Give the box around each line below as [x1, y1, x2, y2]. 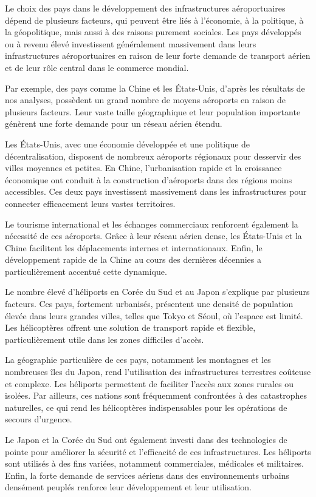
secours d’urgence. [5, 413, 72, 425]
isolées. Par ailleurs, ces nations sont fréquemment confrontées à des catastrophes [5, 389, 307, 402]
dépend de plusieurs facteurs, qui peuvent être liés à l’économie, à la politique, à [5, 13, 304, 26]
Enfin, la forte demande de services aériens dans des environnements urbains [5, 468, 289, 481]
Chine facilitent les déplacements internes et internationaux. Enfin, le [5, 241, 263, 254]
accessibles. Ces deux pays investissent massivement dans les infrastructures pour [5, 185, 307, 198]
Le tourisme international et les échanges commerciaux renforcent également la [5, 217, 298, 230]
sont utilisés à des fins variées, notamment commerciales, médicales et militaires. [5, 457, 304, 470]
